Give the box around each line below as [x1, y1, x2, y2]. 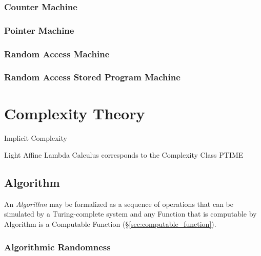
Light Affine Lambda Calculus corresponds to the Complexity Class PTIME [4, 150, 244, 160]
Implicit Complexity [4, 132, 67, 143]
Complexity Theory [4, 102, 145, 123]
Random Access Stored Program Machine [4, 71, 180, 83]
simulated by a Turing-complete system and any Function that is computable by [4, 208, 257, 219]
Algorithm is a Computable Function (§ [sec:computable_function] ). [4, 219, 216, 229]
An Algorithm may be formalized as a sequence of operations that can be [4, 198, 233, 209]
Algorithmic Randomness [4, 240, 111, 253]
